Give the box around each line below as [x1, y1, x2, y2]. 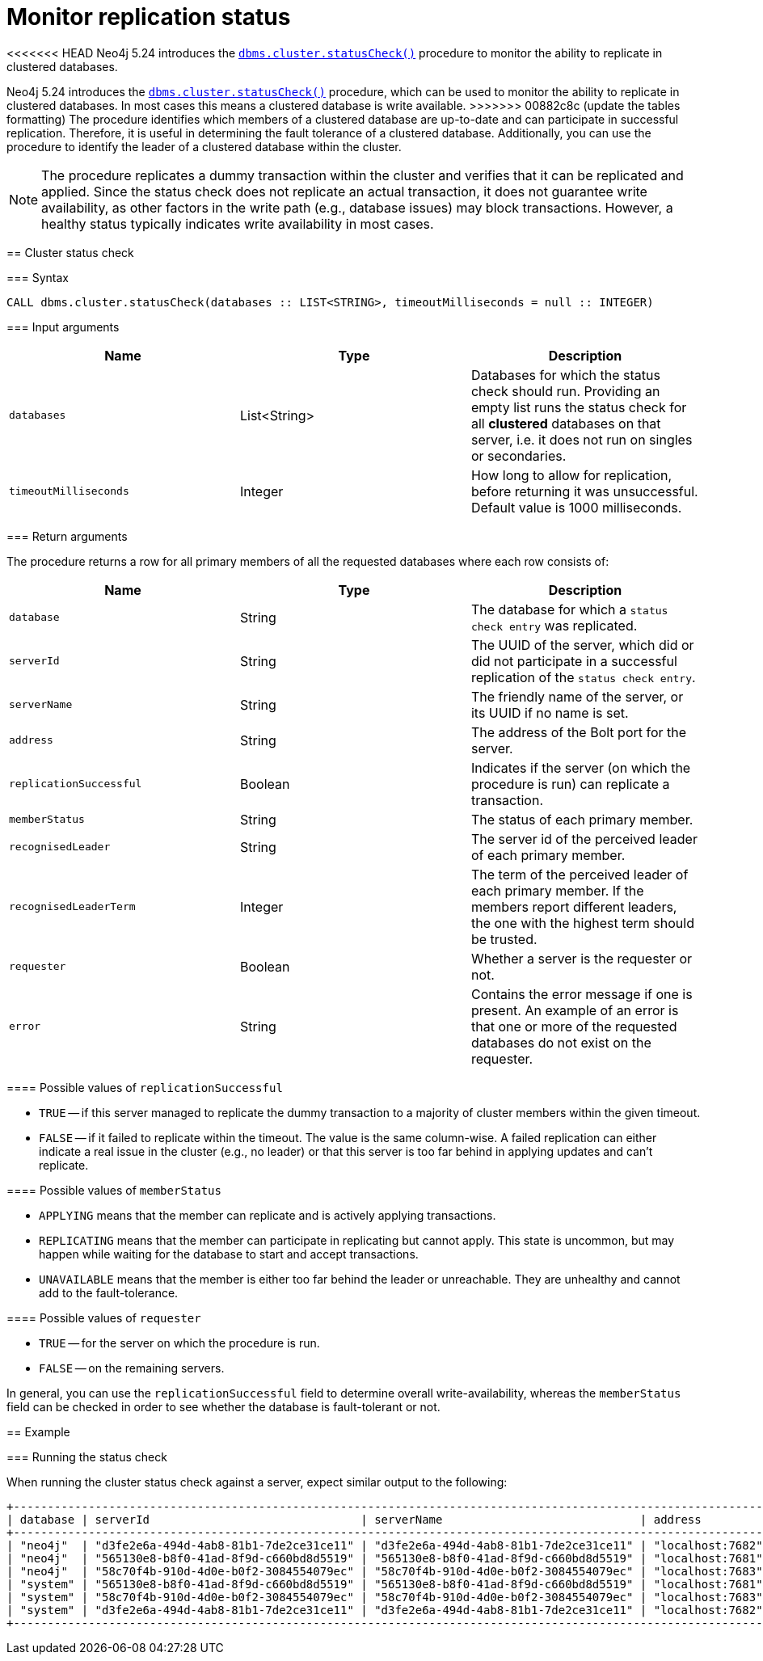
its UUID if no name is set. [470, 704, 629, 721]
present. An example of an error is [470, 1001, 679, 1018]
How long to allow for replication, [470, 466, 672, 483]
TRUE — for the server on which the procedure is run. [39, 1335, 320, 1350]
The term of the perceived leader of [470, 866, 689, 883]
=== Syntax [6, 270, 69, 285]
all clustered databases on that [470, 415, 661, 432]
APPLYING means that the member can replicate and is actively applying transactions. [39, 1208, 496, 1222]
